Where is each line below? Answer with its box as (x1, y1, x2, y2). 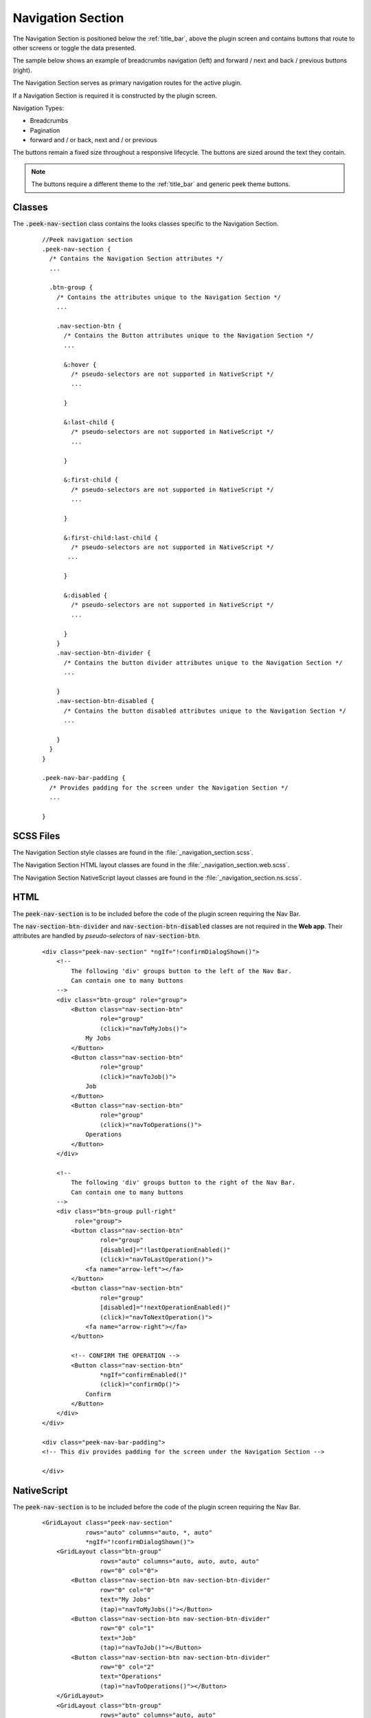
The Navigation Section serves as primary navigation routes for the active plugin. (12, 79, 242, 87)
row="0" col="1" (100, 1625, 155, 1632)
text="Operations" (100, 1673, 162, 1680)
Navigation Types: (12, 104, 65, 112)
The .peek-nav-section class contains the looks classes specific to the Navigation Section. (12, 220, 279, 228)
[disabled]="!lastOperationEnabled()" (100, 1246, 231, 1253)
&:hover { (63, 361, 97, 368)
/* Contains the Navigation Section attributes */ (49, 255, 223, 263)
